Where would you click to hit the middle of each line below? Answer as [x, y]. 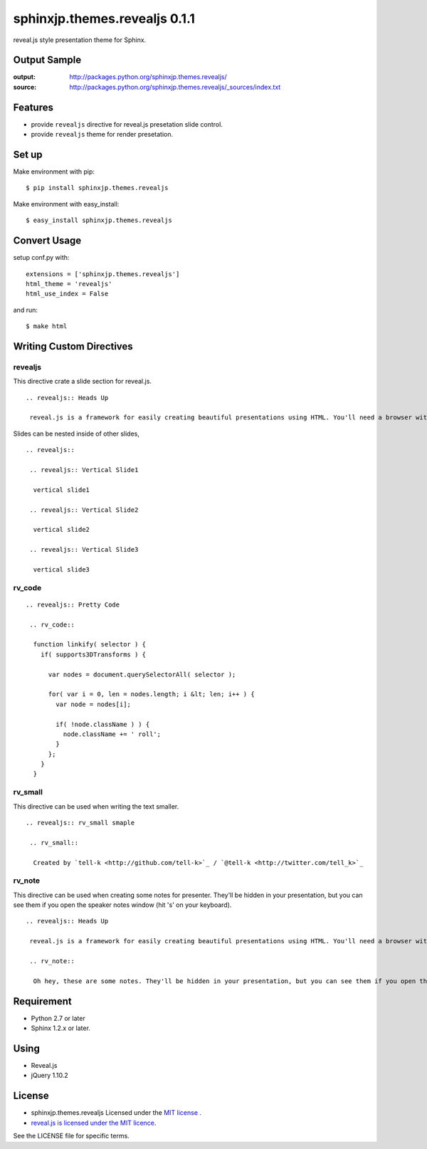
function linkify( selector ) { [89, 645]
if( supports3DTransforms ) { [93, 654]
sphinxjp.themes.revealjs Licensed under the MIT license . [116, 1113]
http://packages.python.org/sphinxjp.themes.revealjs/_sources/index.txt [175, 87]
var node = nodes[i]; [94, 704]
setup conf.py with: [41, 258]
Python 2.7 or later [58, 1018]
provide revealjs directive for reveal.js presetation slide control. [127, 124]
